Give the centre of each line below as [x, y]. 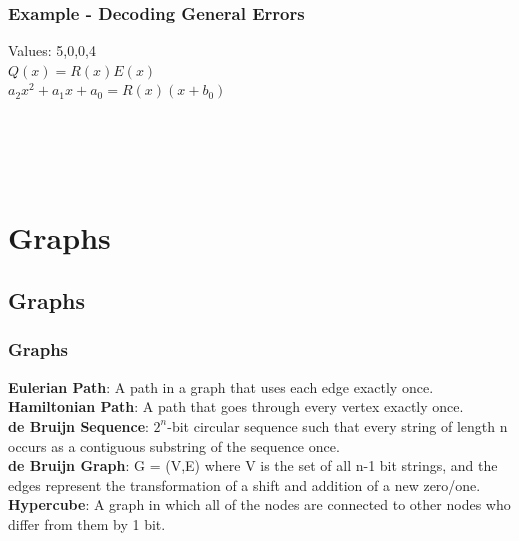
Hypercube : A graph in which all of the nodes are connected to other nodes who [259, 504]
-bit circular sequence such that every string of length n [337, 425]
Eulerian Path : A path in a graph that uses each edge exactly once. [221, 386]
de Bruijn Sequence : [78, 425]
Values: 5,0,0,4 [52, 50]
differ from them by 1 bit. [87, 523]
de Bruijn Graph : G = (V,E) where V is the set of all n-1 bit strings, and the [253, 465]
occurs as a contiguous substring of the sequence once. [174, 445]
